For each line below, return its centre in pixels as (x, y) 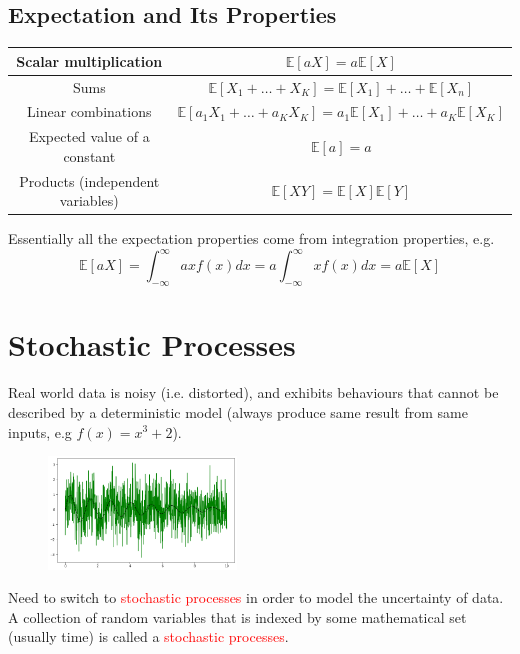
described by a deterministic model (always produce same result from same (238, 411)
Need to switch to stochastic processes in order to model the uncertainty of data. (256, 597)
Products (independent (89, 180)
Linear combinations (89, 111)
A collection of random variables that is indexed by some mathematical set (237, 616)
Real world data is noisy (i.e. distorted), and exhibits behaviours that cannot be (253, 392)
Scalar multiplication (89, 60)
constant (89, 155)
